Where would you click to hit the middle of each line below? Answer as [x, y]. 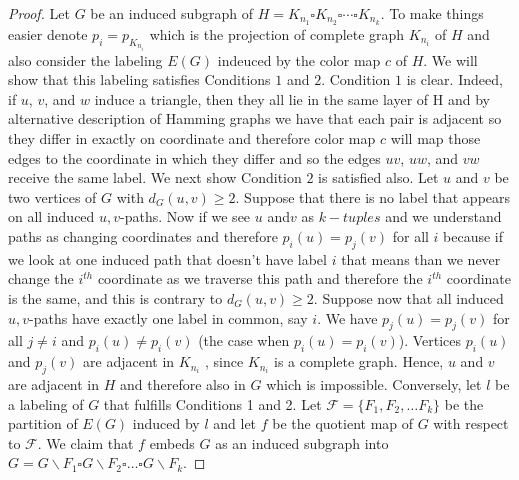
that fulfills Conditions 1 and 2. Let [212, 403]
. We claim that [85, 442]
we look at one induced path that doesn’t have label [167, 258]
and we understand [443, 216]
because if [473, 236]
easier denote [48, 33]
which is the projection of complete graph [277, 33]
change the [41, 278]
